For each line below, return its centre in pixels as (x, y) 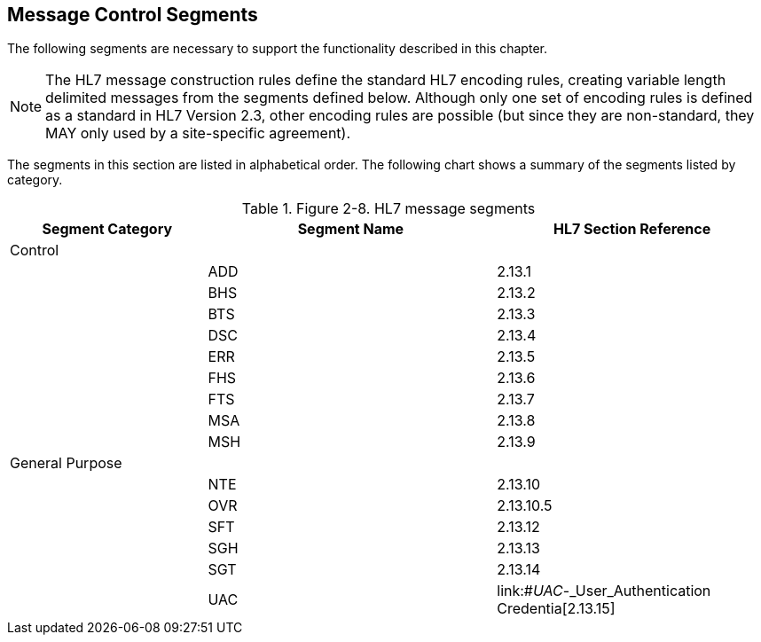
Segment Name (351, 229)
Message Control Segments (133, 15)
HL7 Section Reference (632, 229)
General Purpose (66, 463)
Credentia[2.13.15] (556, 609)
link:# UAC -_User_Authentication (604, 591)
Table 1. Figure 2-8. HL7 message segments (388, 209)
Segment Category (107, 229)
